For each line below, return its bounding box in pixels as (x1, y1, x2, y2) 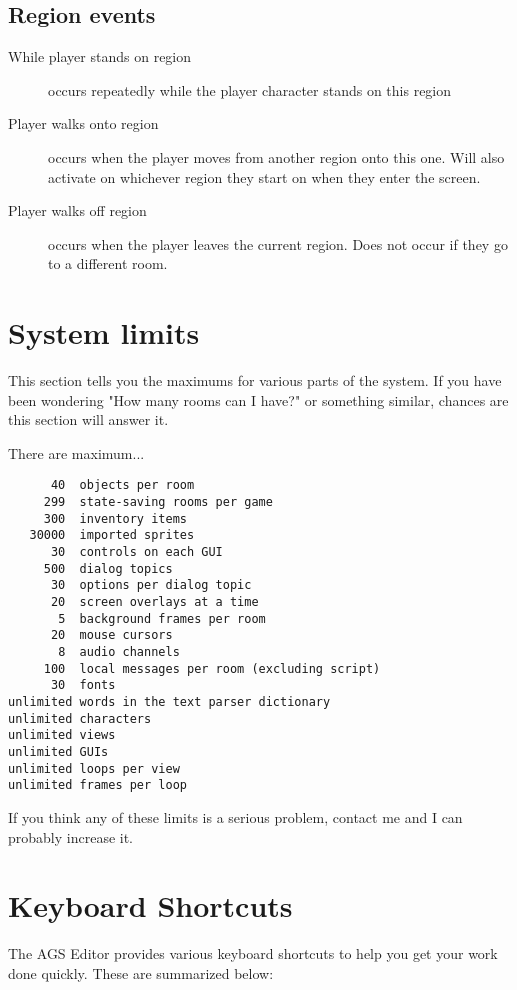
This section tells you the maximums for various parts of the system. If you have (8, 370, 502, 391)
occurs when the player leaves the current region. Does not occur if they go (48, 233, 508, 254)
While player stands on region (8, 46, 192, 67)
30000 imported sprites (29, 528, 195, 543)
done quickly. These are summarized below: (8, 962, 274, 983)
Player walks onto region (8, 113, 159, 134)
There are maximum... (8, 442, 145, 463)
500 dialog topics (43, 561, 173, 576)
